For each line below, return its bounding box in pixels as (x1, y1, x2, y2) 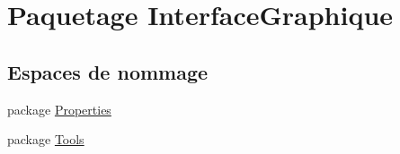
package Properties (7, 99, 111, 118)
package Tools (7, 130, 84, 149)
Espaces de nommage (7, 57, 209, 85)
